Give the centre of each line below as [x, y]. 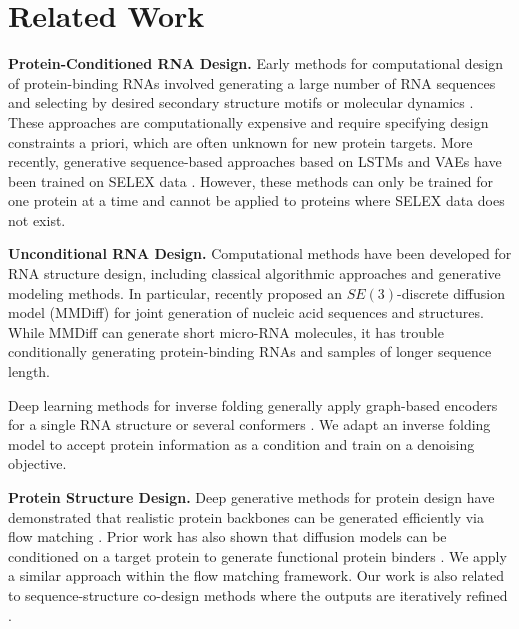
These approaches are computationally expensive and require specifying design [248, 121]
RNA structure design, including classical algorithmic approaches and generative [254, 273]
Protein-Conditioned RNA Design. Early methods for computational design [256, 63]
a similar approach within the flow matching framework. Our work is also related [256, 575]
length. [29, 371]
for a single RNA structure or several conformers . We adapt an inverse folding [249, 424]
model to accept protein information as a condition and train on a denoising [241, 443]
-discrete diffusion [451, 292]
